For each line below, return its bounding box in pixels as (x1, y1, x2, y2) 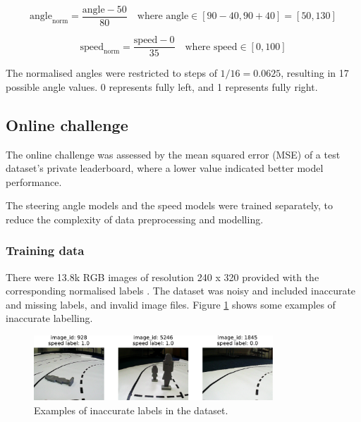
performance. (6, 174, 62, 189)
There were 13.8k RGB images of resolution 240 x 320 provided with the (6, 269, 319, 284)
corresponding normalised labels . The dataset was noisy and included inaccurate (6, 283, 356, 298)
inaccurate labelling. (6, 311, 93, 325)
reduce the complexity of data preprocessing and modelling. (6, 211, 264, 226)
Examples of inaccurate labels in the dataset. (34, 403, 228, 418)
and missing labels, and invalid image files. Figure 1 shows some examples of (6, 297, 336, 311)
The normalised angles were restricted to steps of (6, 66, 217, 80)
